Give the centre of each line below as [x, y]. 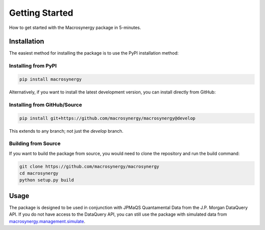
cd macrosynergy [39, 173]
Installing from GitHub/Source [46, 105]
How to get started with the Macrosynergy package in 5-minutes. [75, 28]
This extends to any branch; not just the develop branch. [66, 131]
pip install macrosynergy [51, 79]
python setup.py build [47, 180]
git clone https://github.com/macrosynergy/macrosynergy [89, 166]
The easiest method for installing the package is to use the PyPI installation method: [94, 53]
